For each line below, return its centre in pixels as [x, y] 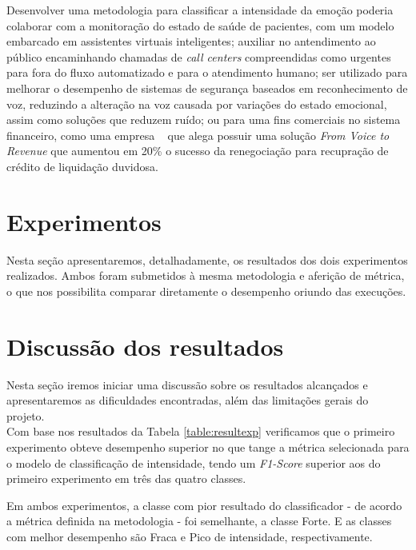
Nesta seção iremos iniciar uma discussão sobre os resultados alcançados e [187, 384]
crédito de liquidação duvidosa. [82, 166]
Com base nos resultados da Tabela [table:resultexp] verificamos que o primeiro [201, 431]
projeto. [26, 415]
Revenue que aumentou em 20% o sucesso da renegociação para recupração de [198, 151]
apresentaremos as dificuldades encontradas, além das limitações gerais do [188, 400]
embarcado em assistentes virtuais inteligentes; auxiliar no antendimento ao [191, 41]
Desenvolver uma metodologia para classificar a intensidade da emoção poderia [200, 10]
